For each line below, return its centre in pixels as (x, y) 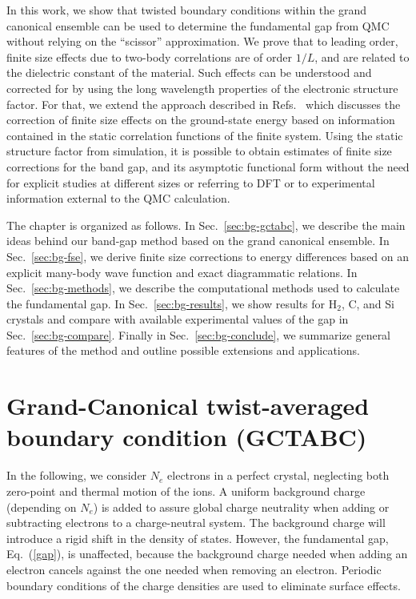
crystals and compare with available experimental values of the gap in (178, 319)
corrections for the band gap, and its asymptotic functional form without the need (208, 166)
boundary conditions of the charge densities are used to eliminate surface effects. (204, 585)
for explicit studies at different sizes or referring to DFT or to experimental (191, 182)
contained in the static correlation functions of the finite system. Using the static (205, 135)
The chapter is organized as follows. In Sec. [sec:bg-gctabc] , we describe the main (206, 225)
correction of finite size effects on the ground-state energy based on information (201, 120)
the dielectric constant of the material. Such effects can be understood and (189, 72)
